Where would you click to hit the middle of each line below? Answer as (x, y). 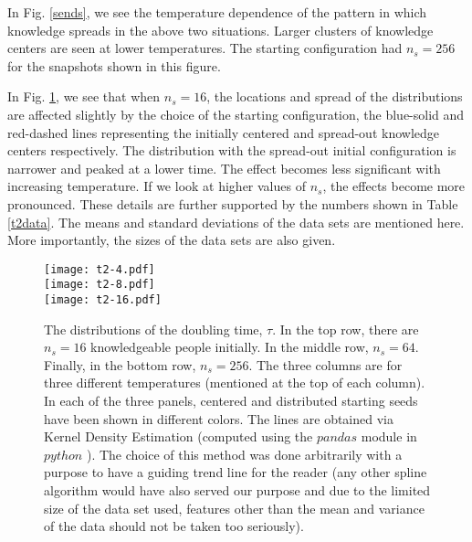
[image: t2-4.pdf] (100, 269)
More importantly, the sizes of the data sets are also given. (172, 240)
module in (389, 436)
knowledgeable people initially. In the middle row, (230, 347)
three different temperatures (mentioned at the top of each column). (235, 383)
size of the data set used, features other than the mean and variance (234, 508)
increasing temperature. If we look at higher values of (157, 186)
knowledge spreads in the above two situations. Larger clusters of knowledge (220, 30)
